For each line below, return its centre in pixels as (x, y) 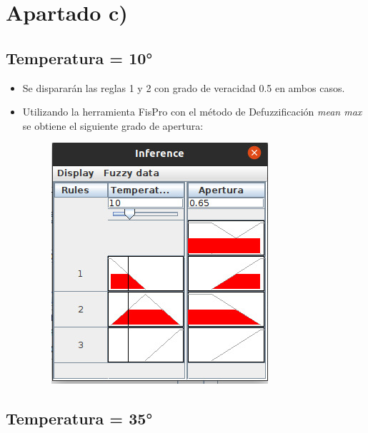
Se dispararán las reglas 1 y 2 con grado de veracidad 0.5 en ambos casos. (184, 87)
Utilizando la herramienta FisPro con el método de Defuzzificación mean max (192, 112)
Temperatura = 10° (79, 57)
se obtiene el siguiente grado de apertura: (113, 125)
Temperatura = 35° (79, 418)
